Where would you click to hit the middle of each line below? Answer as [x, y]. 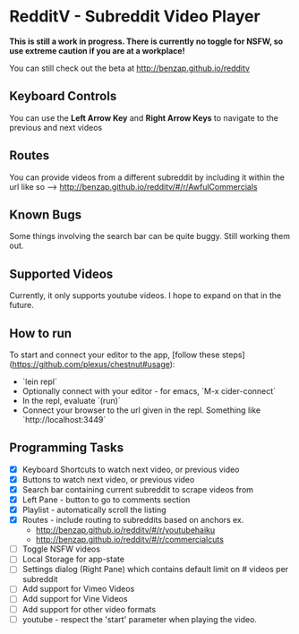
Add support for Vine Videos [75, 599]
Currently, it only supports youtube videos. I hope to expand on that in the [145, 296]
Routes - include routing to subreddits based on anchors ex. [133, 520]
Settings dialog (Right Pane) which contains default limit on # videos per [155, 570]
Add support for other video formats [89, 609]
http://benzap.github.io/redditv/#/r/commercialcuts [129, 540]
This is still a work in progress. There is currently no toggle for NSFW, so [146, 41]
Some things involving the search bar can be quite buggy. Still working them [150, 236]
